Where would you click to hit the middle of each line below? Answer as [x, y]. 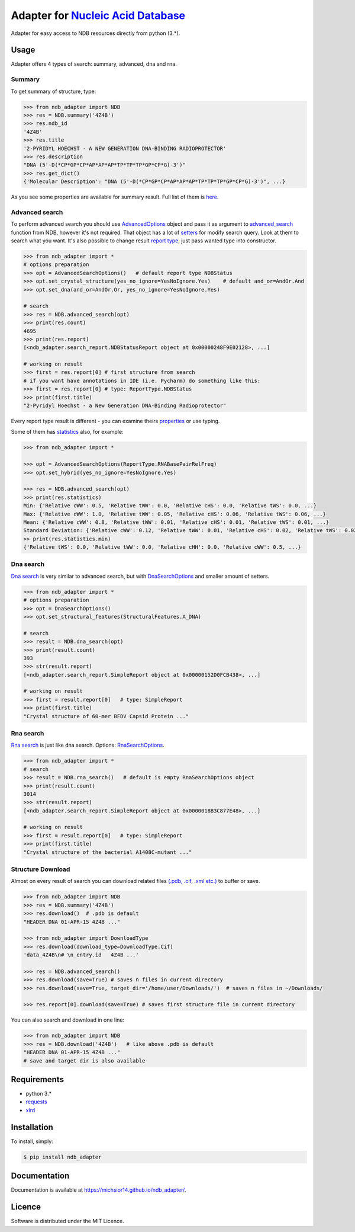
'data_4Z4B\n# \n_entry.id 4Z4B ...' [81, 955]
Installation [32, 1127]
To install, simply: [32, 1141]
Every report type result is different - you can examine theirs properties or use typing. [115, 421]
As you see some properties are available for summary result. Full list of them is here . [115, 197]
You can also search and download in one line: [68, 1020]
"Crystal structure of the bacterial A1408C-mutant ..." [108, 852]
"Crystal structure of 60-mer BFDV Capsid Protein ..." [106, 716]
